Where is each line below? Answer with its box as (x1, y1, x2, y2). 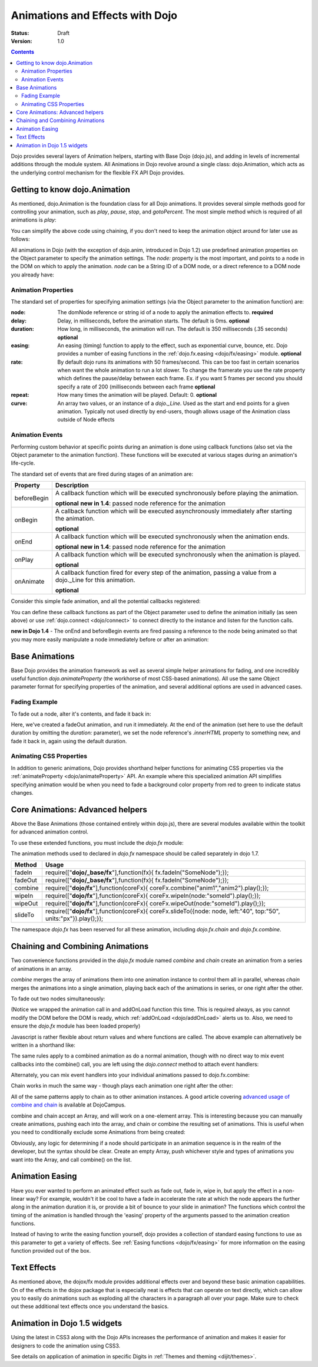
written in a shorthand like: (11, 1041, 76, 1049)
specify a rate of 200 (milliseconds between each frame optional (57, 383, 216, 390)
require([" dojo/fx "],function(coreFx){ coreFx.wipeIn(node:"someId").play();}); (45, 892, 261, 900)
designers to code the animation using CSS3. (11, 1342, 121, 1349)
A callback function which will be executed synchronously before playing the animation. (55, 489, 299, 498)
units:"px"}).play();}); (45, 914, 104, 923)
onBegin (14, 516, 38, 524)
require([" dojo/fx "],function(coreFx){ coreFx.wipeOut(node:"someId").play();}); (45, 900, 266, 908)
